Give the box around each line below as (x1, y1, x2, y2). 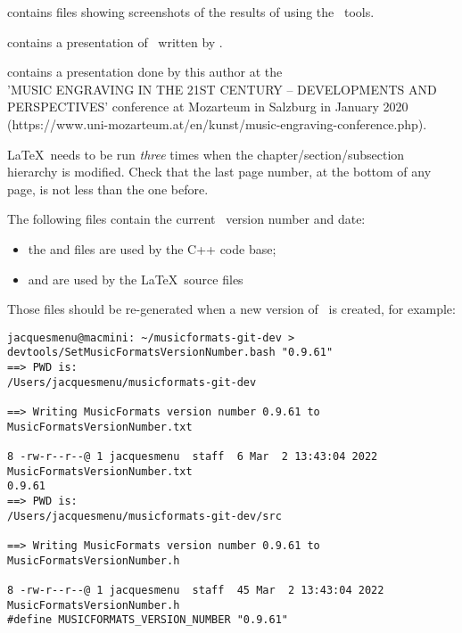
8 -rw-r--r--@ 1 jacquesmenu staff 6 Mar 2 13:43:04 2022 (7, 449, 378, 463)
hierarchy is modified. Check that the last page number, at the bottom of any (7, 162, 432, 181)
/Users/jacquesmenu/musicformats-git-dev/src (7, 509, 282, 522)
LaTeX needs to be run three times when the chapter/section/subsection (7, 144, 405, 163)
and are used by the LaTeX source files (28, 269, 243, 288)
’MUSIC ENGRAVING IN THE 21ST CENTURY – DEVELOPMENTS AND (7, 79, 437, 98)
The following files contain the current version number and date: (7, 210, 366, 228)
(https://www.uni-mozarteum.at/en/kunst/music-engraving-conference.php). (7, 114, 427, 133)
